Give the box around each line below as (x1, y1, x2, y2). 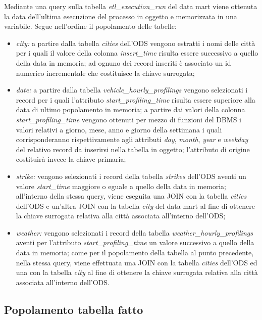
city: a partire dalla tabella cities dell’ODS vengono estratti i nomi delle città (16, 37, 255, 48)
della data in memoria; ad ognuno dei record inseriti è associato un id (16, 57, 231, 68)
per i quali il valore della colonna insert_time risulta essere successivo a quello (16, 48, 258, 58)
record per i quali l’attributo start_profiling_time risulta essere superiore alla (16, 94, 255, 105)
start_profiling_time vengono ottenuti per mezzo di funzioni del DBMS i (16, 114, 241, 124)
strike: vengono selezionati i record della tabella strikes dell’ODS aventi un (16, 170, 246, 181)
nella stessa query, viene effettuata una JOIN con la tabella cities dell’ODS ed (16, 257, 257, 267)
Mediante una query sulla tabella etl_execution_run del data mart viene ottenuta (4, 1, 257, 11)
